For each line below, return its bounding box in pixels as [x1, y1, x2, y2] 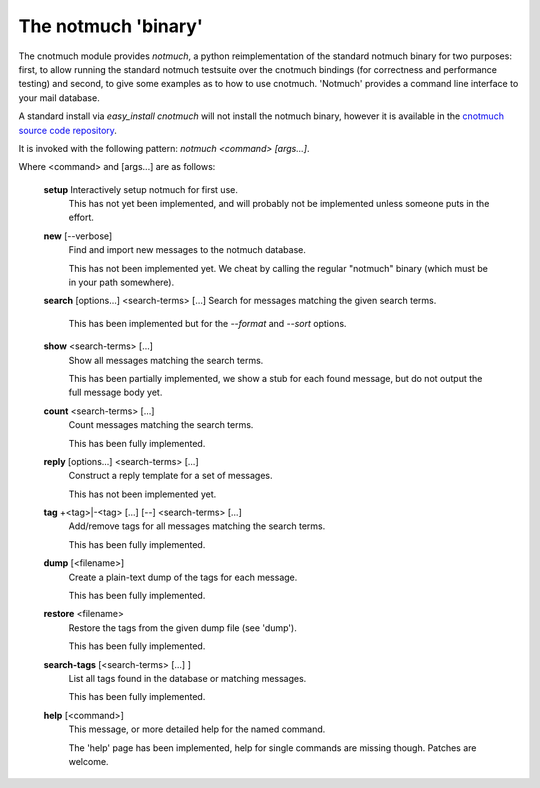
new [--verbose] [43, 230, 113, 242]
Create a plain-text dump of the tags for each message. [68, 571, 298, 583]
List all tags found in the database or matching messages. [68, 673, 307, 684]
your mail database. [18, 91, 100, 104]
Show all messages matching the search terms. [68, 354, 264, 366]
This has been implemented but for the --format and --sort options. [68, 317, 347, 329]
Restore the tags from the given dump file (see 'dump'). [68, 621, 297, 634]
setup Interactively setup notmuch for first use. [43, 183, 239, 195]
